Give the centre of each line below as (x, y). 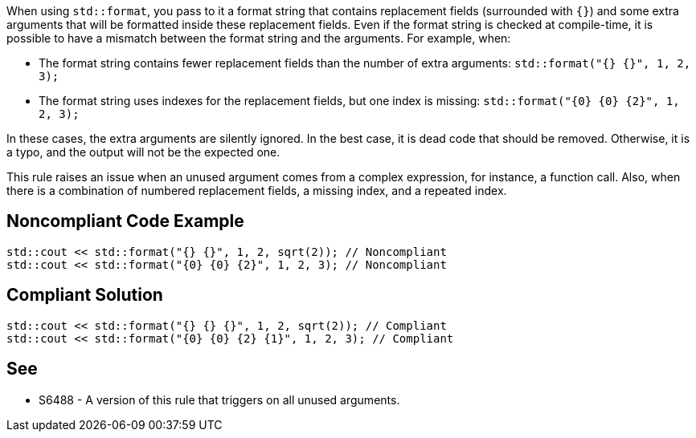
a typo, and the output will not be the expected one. (143, 152)
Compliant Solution (85, 295)
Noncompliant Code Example (125, 221)
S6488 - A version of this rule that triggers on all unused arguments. (219, 399)
